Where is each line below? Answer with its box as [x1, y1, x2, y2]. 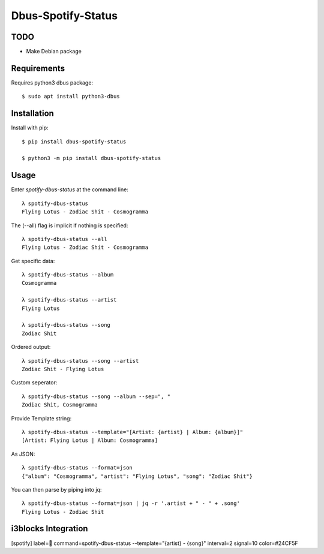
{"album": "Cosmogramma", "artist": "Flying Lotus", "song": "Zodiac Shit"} [22, 472, 253, 480]
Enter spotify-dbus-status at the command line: [11, 186, 128, 193]
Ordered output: [11, 344, 51, 351]
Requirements [11, 63, 65, 73]
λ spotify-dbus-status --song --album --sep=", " [22, 393, 171, 400]
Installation [11, 109, 54, 119]
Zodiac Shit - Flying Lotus [22, 366, 104, 372]
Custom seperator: [11, 379, 58, 386]
